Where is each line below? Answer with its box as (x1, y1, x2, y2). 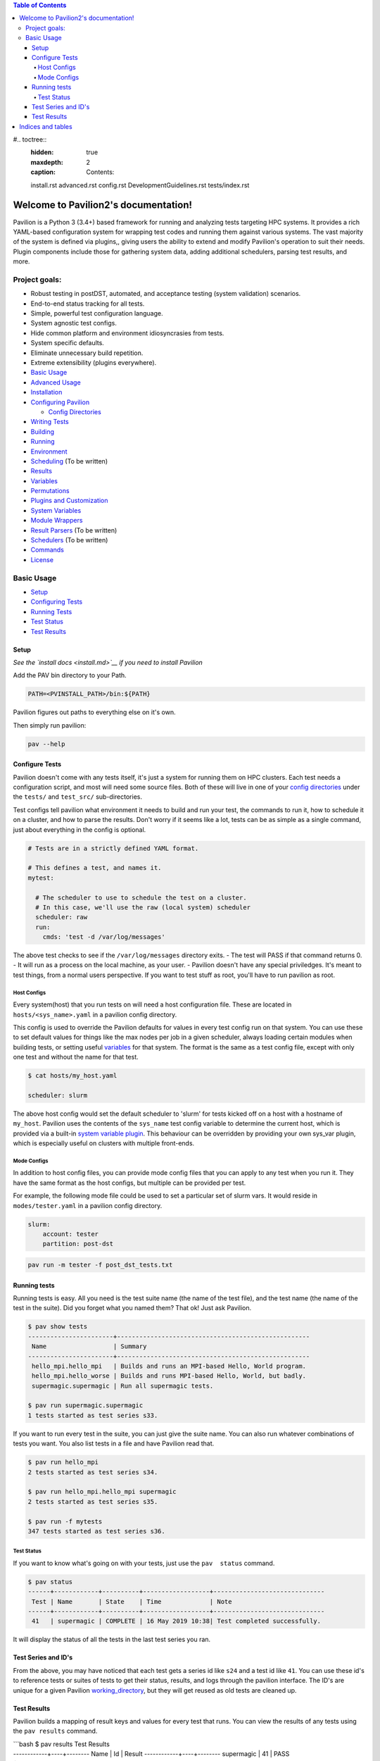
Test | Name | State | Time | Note (32, 1598, 232, 1605)
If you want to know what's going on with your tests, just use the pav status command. (13, 1559, 275, 1567)
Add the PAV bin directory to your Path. (13, 671, 127, 680)
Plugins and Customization (30, 497, 108, 505)
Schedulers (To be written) (30, 536, 108, 545)
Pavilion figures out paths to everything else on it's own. (13, 708, 176, 716)
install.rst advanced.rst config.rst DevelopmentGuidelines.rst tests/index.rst (30, 180, 250, 189)
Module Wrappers (30, 516, 83, 525)
